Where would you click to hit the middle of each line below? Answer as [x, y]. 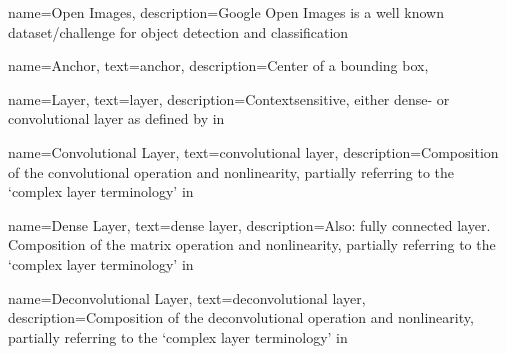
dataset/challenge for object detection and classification [178, 31]
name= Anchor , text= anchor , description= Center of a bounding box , [218, 65]
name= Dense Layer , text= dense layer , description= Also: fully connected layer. [249, 224]
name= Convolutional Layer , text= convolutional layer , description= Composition [253, 151]
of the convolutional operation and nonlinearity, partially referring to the [231, 171]
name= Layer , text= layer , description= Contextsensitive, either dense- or [229, 98]
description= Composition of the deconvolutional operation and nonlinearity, [241, 317]
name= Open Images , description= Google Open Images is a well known [226, 12]
